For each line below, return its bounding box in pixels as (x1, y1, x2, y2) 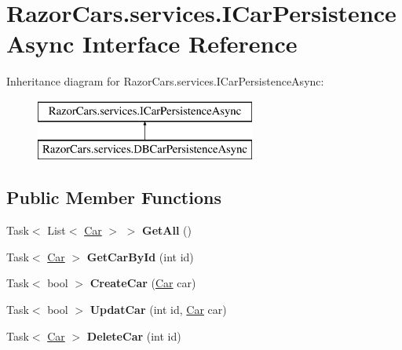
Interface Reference (82, 27, 298, 60)
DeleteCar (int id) (86, 327, 181, 344)
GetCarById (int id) (86, 248, 194, 264)
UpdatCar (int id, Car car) (90, 301, 227, 318)
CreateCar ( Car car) (90, 275, 196, 291)
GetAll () (142, 222, 192, 239)
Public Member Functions (6, 185, 221, 210)
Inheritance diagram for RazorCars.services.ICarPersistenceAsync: (6, 73, 324, 89)
